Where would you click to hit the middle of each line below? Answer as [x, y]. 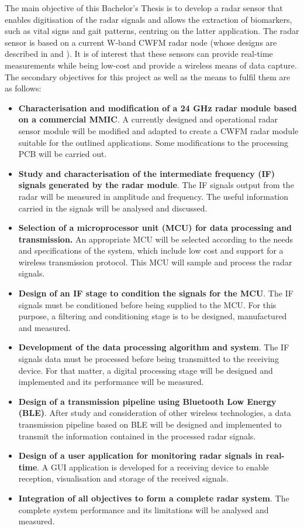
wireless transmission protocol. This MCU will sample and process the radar [155, 262]
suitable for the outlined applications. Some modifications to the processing [153, 142]
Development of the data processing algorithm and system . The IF [154, 347]
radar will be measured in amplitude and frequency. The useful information [153, 196]
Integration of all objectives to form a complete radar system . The [154, 498]
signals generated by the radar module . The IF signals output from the [156, 185]
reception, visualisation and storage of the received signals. [123, 478]
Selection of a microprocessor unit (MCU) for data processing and [155, 228]
